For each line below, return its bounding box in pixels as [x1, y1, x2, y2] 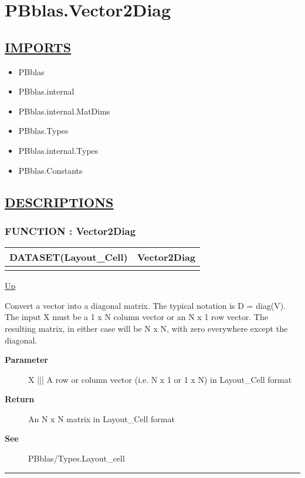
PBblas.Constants [18, 164, 83, 176]
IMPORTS [5, 38, 72, 56]
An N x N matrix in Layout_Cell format [28, 412, 175, 425]
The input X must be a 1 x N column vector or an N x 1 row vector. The [5, 311, 268, 323]
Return [5, 393, 35, 405]
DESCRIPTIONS [5, 193, 114, 211]
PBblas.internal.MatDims [18, 105, 110, 117]
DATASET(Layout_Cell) [9, 250, 128, 264]
